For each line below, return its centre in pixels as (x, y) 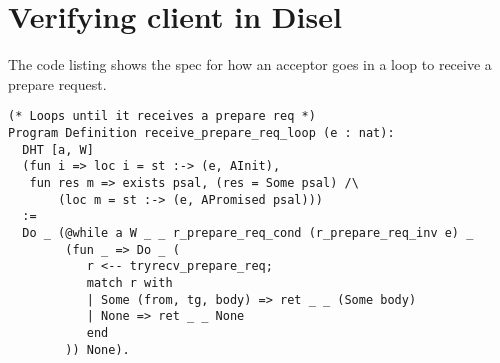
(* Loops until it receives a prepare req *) (162, 116)
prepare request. (57, 83)
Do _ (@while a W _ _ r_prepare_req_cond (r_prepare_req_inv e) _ (248, 232)
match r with (129, 282)
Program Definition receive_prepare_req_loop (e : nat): (201, 132)
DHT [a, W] (58, 149)
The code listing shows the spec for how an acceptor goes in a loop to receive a (250, 64)
